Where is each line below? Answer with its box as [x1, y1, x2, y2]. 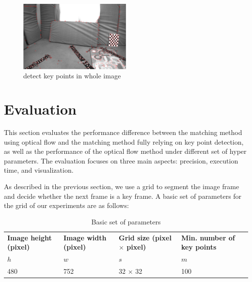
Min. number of [181, 232, 235, 242]
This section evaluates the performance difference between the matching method [4, 127, 242, 137]
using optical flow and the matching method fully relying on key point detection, [4, 136, 244, 147]
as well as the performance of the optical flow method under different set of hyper [4, 146, 247, 156]
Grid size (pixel [119, 232, 172, 242]
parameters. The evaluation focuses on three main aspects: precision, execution [4, 155, 238, 165]
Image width [63, 232, 107, 242]
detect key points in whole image [23, 71, 121, 81]
